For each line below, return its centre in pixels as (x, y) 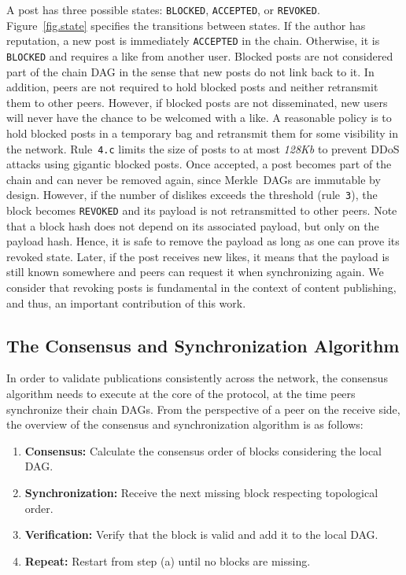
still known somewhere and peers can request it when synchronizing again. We (195, 272)
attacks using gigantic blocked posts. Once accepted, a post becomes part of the (199, 164)
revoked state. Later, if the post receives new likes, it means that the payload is (198, 256)
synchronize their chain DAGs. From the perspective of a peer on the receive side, (203, 409)
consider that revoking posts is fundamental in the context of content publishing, (201, 287)
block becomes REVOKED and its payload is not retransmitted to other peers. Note (202, 210)
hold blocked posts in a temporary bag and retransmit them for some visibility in (202, 133)
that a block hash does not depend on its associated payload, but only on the (193, 225)
